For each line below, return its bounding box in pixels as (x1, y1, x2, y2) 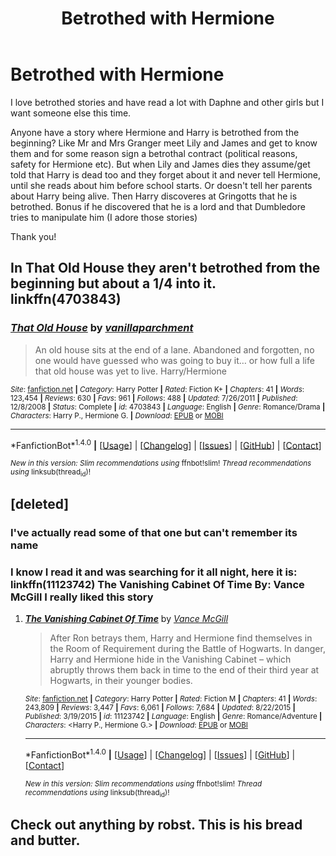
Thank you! (10, 230, 57, 242)
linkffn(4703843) (10, 291, 122, 308)
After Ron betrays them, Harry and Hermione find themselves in (49, 632, 313, 644)
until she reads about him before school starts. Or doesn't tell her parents (10, 179, 313, 191)
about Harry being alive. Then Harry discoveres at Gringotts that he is (10, 190, 298, 202)
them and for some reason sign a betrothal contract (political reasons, (10, 147, 298, 159)
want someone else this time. (10, 107, 132, 119)
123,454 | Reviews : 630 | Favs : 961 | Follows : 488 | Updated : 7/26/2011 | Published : (10, 393, 298, 403)
